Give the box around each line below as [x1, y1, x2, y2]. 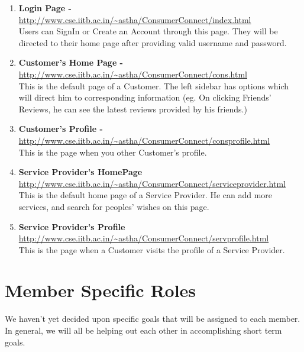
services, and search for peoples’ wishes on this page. [18, 200, 209, 212]
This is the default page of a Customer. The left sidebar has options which [18, 79, 289, 92]
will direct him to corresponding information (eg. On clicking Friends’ [18, 91, 271, 104]
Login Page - [18, 2, 72, 14]
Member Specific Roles [5, 278, 196, 302]
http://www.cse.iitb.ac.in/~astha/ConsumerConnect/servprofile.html [18, 232, 269, 244]
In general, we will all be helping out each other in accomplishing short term [5, 324, 282, 336]
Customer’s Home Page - [18, 56, 123, 69]
